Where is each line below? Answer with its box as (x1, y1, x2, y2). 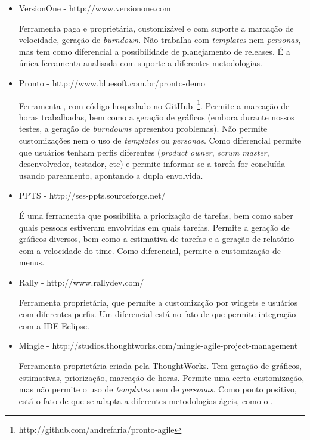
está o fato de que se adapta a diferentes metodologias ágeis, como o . (18, 394, 273, 407)
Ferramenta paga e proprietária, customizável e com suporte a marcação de (18, 21, 294, 34)
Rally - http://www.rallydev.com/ (18, 275, 144, 288)
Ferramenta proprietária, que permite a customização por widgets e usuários (18, 296, 298, 308)
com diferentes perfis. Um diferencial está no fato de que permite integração (18, 308, 296, 320)
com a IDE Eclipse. (18, 319, 89, 331)
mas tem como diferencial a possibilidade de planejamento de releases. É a (18, 45, 290, 57)
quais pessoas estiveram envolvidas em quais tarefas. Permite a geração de (18, 221, 290, 233)
